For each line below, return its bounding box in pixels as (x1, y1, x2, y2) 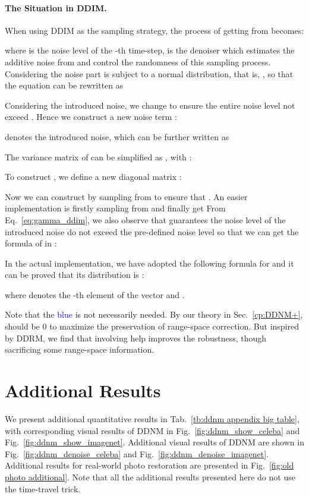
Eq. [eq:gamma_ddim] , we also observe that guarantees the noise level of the (5, 213, 286, 226)
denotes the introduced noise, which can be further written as (5, 130, 229, 143)
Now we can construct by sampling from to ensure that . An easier (5, 190, 248, 202)
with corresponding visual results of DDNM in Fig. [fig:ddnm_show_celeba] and (5, 424, 300, 436)
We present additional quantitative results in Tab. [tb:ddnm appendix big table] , (5, 412, 299, 425)
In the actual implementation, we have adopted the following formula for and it (5, 257, 294, 269)
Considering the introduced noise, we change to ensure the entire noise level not (5, 99, 295, 111)
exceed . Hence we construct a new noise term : (5, 110, 177, 123)
